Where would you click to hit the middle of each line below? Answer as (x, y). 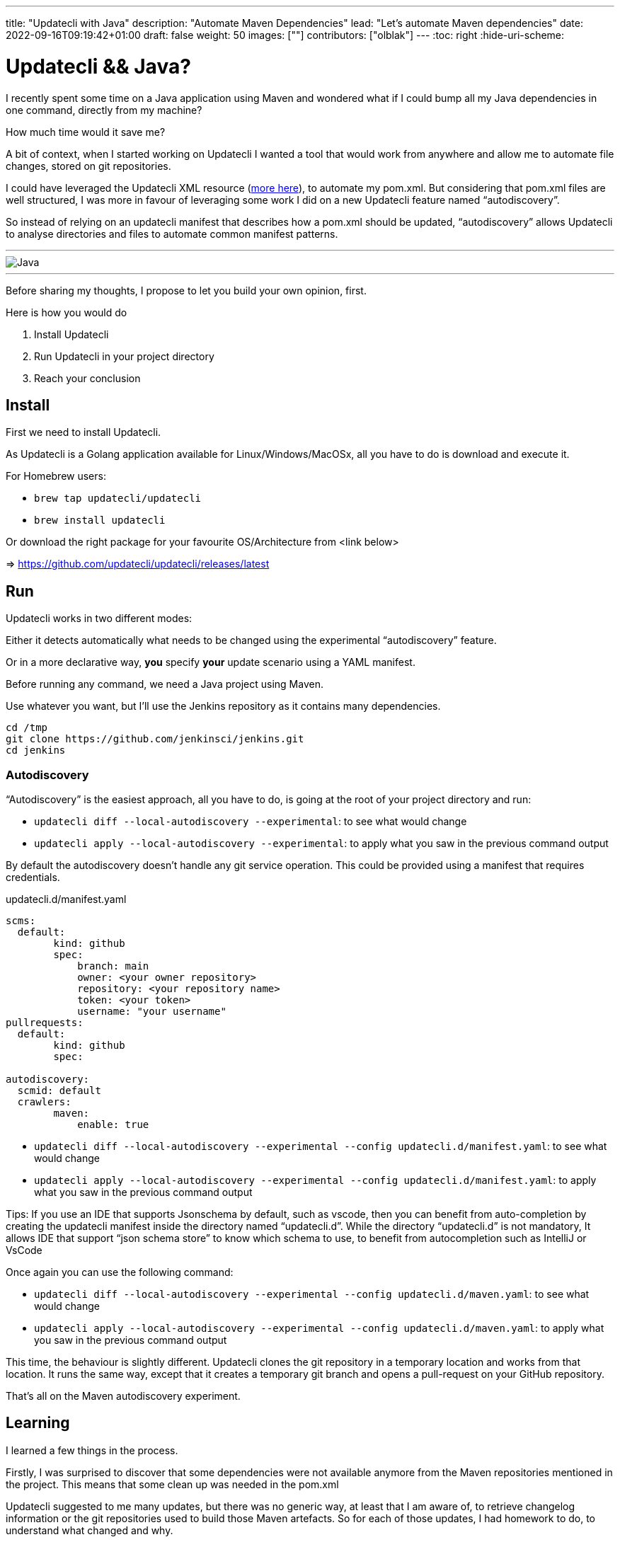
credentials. (33, 877)
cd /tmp (27, 728)
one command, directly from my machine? (104, 110)
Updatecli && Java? (98, 66)
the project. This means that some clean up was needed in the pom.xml (172, 1484)
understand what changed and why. (90, 1530)
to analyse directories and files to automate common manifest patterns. (172, 234)
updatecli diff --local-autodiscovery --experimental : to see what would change (251, 821)
